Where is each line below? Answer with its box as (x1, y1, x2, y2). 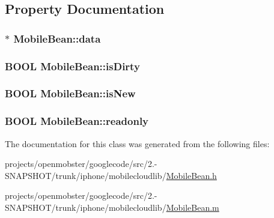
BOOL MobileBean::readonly (5, 114, 149, 129)
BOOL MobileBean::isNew (5, 86, 136, 101)
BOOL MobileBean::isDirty (5, 58, 140, 73)
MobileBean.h (166, 169, 217, 181)
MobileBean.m (166, 201, 219, 213)
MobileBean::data (13, 31, 101, 46)
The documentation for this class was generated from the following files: (5, 137, 270, 150)
